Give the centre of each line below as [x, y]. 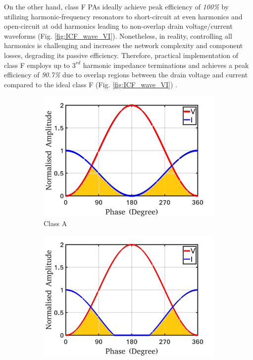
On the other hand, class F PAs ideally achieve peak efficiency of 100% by [116, 6]
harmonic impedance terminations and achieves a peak [166, 65]
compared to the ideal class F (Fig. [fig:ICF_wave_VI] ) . [91, 84]
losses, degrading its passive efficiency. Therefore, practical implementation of [121, 55]
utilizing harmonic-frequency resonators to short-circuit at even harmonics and [123, 16]
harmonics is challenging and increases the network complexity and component [124, 45]
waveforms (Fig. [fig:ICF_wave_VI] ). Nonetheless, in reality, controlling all [118, 35]
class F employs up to [37, 65]
